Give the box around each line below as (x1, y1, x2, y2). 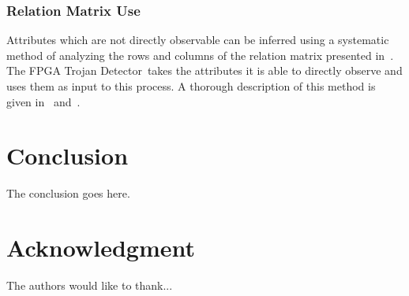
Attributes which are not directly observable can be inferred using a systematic (6, 31, 389, 48)
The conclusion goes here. (6, 185, 130, 202)
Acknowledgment (6, 231, 195, 264)
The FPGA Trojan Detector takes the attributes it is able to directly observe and (6, 62, 403, 79)
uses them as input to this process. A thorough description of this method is (6, 78, 376, 94)
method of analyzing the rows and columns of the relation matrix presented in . (6, 46, 394, 63)
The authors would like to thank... (6, 277, 173, 294)
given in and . (6, 93, 81, 109)
